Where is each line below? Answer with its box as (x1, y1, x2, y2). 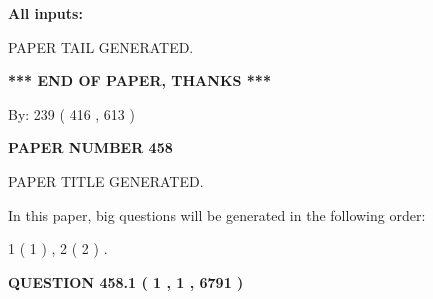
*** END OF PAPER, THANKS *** (8, 70, 271, 91)
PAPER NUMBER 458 (8, 137, 173, 158)
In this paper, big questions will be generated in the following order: (8, 204, 426, 225)
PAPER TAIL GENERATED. (8, 36, 194, 57)
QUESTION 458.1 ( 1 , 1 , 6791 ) (8, 271, 244, 292)
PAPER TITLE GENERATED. (8, 170, 204, 191)
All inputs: (8, 3, 83, 23)
